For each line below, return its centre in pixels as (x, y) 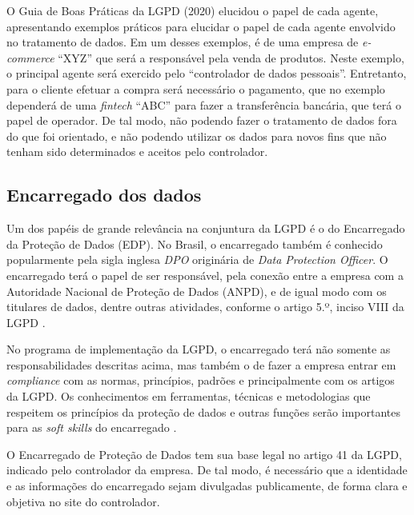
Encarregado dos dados (104, 195)
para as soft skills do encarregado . (92, 427)
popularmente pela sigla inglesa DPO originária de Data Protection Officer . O (197, 259)
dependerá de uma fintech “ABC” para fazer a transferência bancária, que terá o (204, 104)
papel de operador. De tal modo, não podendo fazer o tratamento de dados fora (202, 120)
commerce (30, 57)
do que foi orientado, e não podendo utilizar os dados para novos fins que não (197, 136)
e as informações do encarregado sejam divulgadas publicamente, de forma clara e (207, 486)
